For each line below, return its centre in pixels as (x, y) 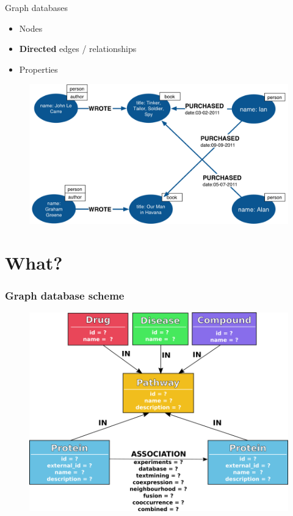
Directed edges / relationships (78, 49)
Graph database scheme (65, 295)
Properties (38, 69)
